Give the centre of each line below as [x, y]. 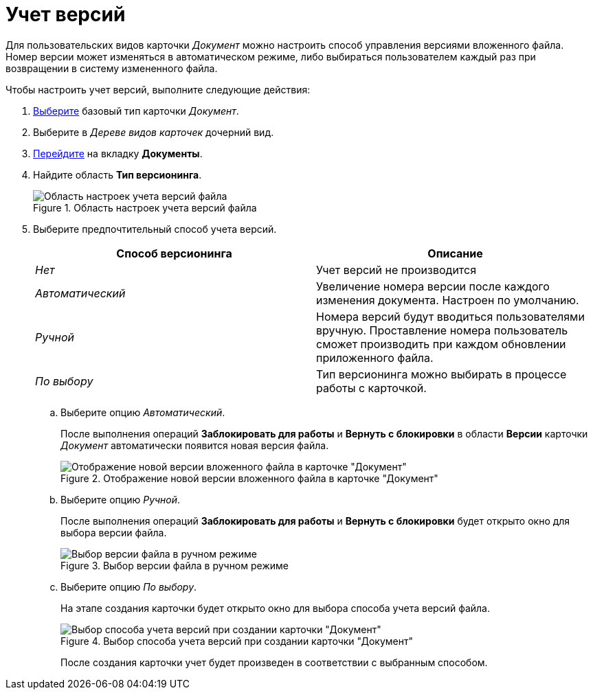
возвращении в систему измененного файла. [112, 68]
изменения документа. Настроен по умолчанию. [448, 300]
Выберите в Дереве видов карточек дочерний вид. [154, 132]
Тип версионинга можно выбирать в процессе [441, 374]
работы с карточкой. [371, 388]
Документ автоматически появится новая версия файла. [195, 445]
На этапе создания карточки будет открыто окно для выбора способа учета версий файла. [275, 608]
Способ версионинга [174, 253]
